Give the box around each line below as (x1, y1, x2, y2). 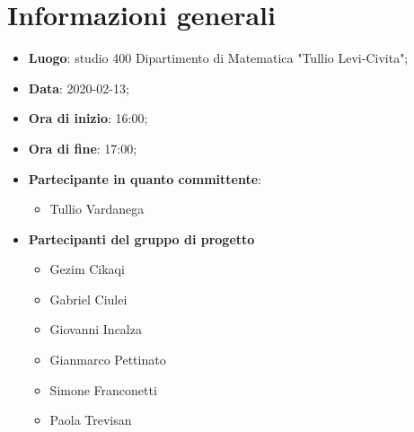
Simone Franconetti (49, 380, 157, 399)
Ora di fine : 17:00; (28, 138, 137, 157)
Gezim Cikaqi (49, 260, 125, 278)
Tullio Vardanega (49, 199, 145, 218)
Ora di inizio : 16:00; (28, 109, 148, 128)
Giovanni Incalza (49, 320, 142, 339)
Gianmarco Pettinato (49, 350, 166, 369)
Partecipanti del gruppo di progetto (28, 229, 255, 248)
